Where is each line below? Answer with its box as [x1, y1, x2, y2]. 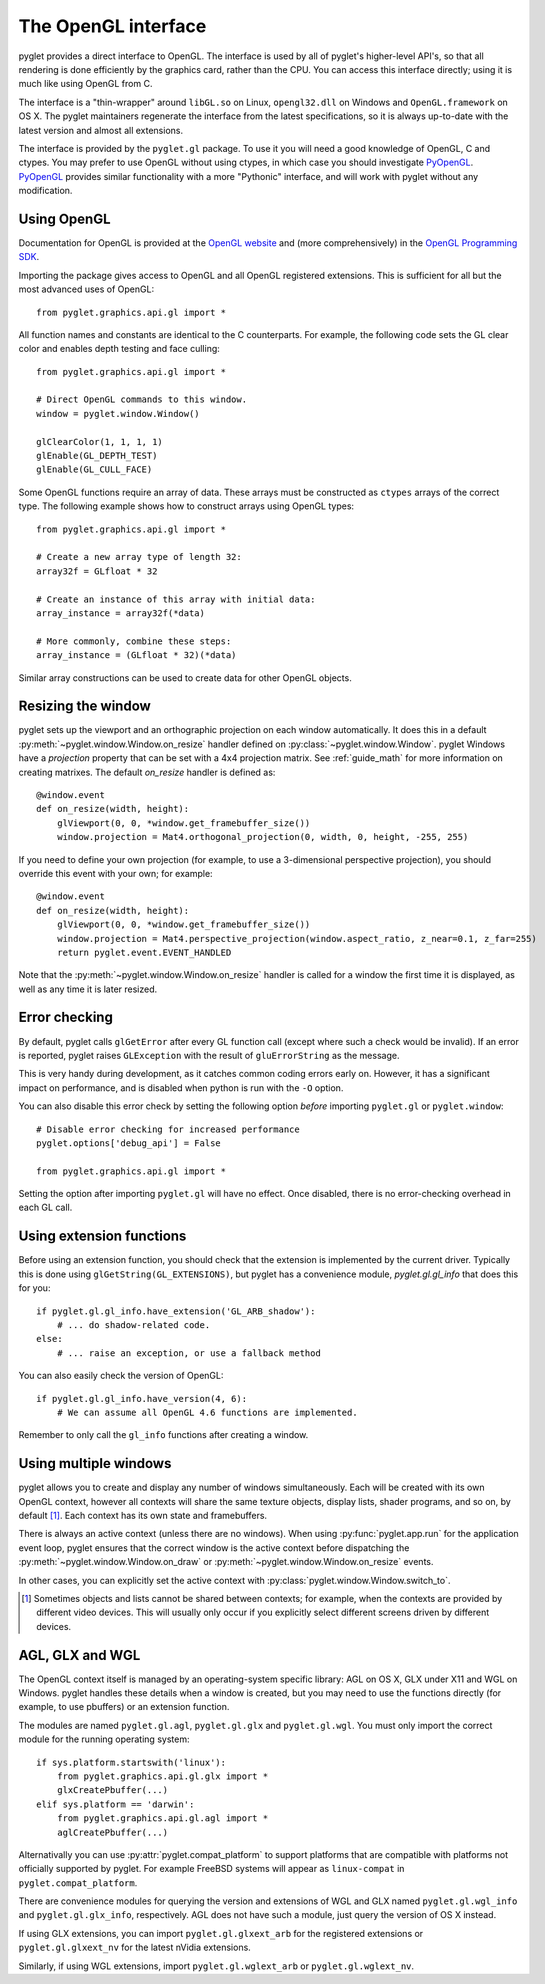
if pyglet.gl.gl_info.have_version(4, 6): [36, 1393, 248, 1404]
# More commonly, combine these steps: [36, 635, 232, 647]
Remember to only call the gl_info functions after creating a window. [18, 1429, 309, 1441]
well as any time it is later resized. [18, 983, 158, 995]
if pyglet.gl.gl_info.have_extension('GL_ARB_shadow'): [36, 1305, 316, 1317]
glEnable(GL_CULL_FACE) [36, 464, 153, 475]
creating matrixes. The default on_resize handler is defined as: [18, 766, 276, 778]
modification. [18, 185, 73, 197]
